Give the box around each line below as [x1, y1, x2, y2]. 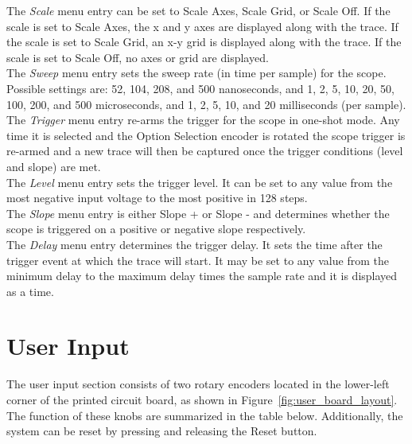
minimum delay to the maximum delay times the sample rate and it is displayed [6, 267, 398, 284]
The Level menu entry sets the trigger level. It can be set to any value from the [6, 173, 393, 190]
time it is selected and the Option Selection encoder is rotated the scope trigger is [6, 127, 406, 143]
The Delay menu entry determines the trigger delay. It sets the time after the [6, 236, 383, 252]
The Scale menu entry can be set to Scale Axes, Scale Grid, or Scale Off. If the [6, 2, 391, 18]
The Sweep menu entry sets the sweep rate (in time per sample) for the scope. [6, 64, 387, 81]
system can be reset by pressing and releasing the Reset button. [6, 423, 317, 439]
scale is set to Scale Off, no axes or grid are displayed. [6, 49, 269, 65]
